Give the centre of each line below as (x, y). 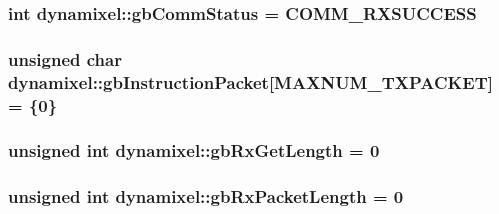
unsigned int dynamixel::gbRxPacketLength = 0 (206, 196)
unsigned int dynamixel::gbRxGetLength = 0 (194, 150)
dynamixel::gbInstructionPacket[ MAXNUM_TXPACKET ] (250, 81)
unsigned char (65, 58)
